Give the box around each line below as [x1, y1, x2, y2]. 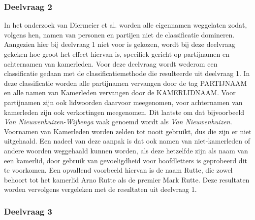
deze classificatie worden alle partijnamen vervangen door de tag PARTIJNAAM [4, 77, 247, 88]
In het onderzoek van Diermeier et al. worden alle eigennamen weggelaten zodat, [4, 20, 247, 30]
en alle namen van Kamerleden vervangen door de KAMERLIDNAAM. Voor [4, 87, 236, 98]
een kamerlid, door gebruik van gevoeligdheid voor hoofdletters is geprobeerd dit [4, 155, 247, 165]
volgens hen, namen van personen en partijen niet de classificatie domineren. [4, 29, 235, 39]
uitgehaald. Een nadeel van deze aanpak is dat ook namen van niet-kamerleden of [4, 136, 251, 146]
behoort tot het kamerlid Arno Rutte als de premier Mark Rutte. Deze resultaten [4, 174, 250, 184]
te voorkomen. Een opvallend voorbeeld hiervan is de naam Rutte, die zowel [4, 165, 233, 175]
